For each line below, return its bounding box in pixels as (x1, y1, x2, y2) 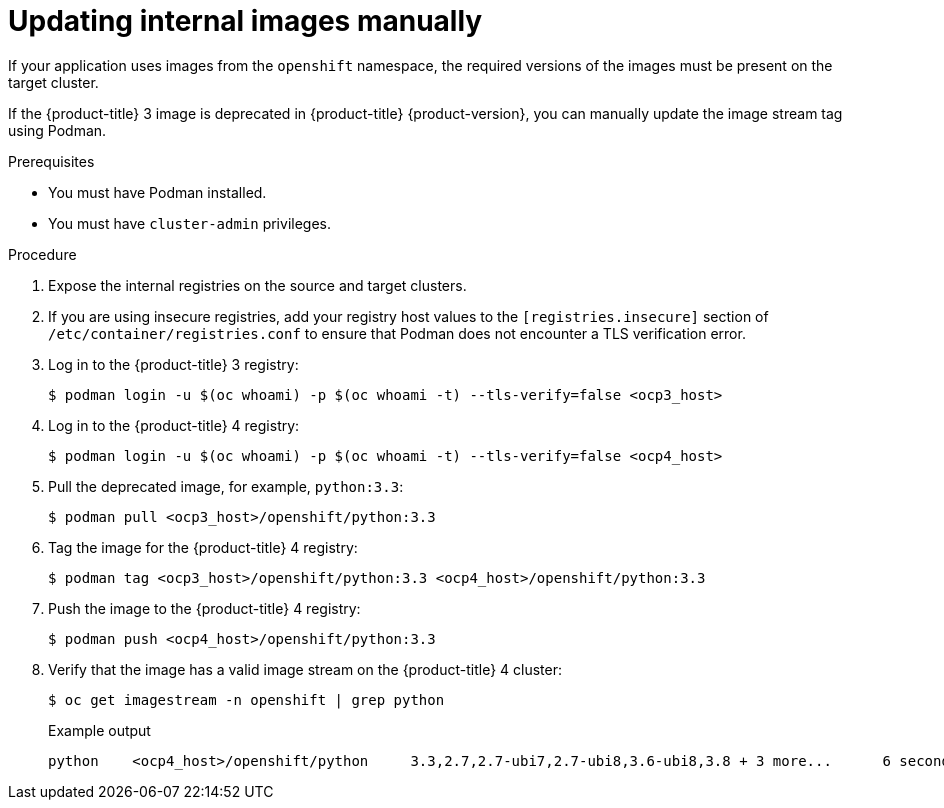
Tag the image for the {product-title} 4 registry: (48, 538, 358, 556)
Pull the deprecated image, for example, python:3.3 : (48, 477, 404, 495)
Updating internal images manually (8, 4, 483, 38)
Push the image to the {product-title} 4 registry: (48, 599, 361, 617)
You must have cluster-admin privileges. (48, 214, 331, 232)
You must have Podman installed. (48, 183, 267, 201)
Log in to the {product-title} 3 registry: (48, 355, 299, 373)
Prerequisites (8, 152, 95, 170)
